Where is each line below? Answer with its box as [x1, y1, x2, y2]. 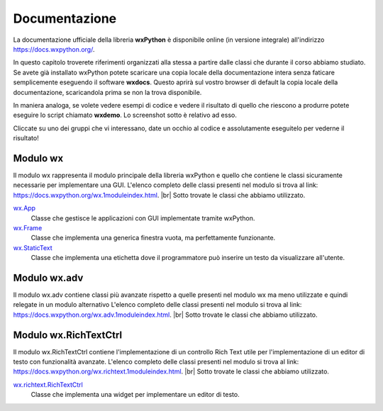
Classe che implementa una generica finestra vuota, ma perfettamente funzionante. [30, 234, 276, 242]
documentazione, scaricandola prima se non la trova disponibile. [13, 88, 202, 96]
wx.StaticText [13, 243, 52, 252]
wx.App [13, 204, 35, 213]
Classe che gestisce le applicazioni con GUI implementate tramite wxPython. [30, 213, 255, 223]
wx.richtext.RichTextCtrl [13, 380, 83, 389]
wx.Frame [13, 223, 43, 232]
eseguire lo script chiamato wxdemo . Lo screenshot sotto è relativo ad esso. [13, 111, 237, 120]
